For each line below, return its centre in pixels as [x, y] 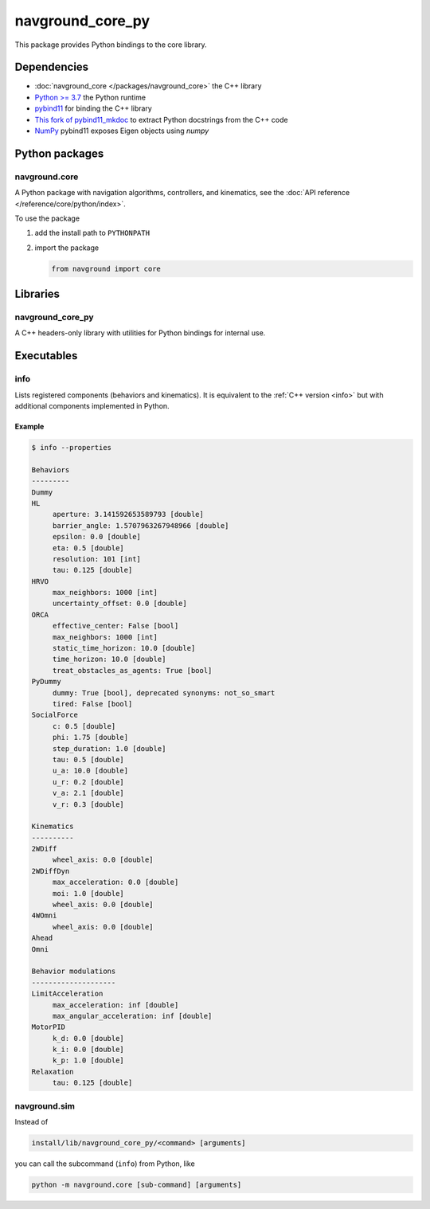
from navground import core [106, 268]
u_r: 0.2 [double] [88, 782]
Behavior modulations [74, 971]
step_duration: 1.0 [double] [109, 748]
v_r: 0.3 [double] [88, 804]
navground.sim [45, 1105]
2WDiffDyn [51, 871]
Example [29, 427]
